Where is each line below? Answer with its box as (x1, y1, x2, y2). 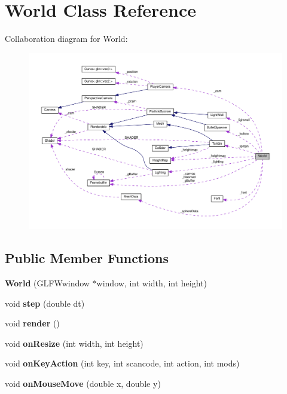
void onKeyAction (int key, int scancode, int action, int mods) (5, 357, 240, 369)
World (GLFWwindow (5, 276, 90, 289)
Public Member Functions (5, 249, 169, 267)
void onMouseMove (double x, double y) (5, 377, 161, 389)
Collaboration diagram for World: (5, 32, 128, 45)
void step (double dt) (5, 297, 85, 309)
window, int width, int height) (96, 276, 207, 289)
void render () (5, 317, 60, 329)
